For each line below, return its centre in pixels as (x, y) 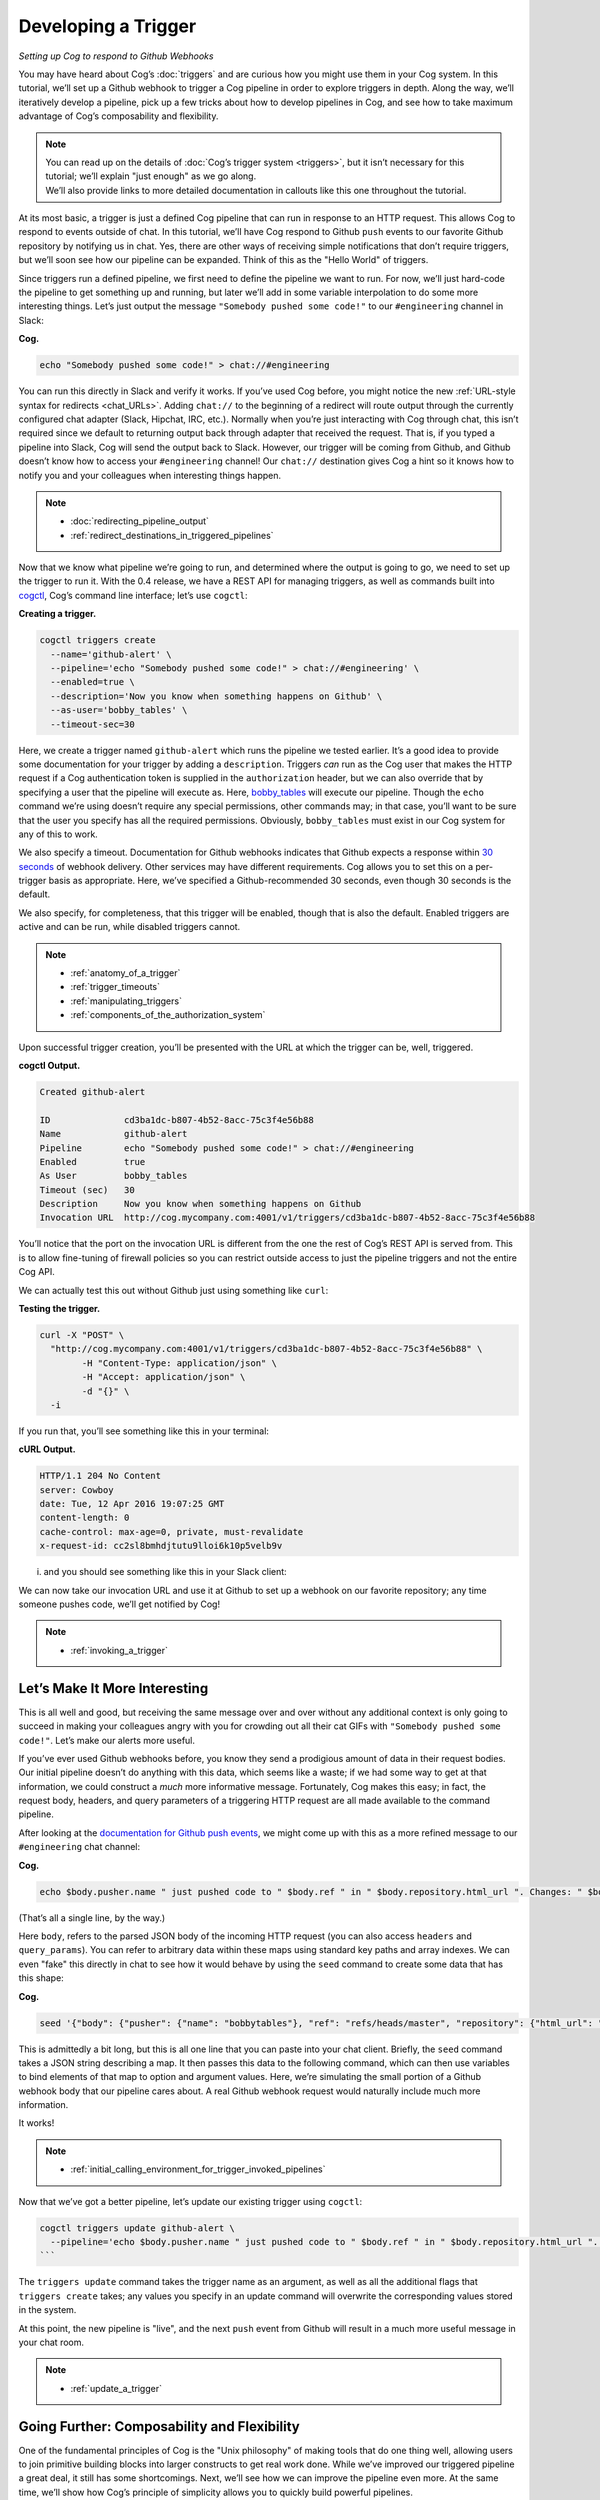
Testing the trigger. (59, 1309)
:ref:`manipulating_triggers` (126, 1001)
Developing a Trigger (107, 26)
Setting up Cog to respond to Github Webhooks (116, 56)
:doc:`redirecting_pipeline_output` (140, 521)
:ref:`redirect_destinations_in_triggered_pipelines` (172, 535)
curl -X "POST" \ (82, 1335)
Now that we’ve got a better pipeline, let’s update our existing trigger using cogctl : (190, 2201)
